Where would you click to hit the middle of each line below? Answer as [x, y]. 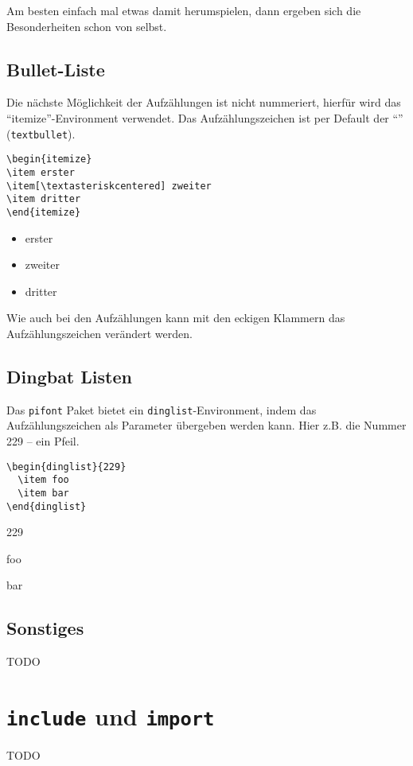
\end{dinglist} [47, 506]
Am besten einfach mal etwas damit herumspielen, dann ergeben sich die [184, 10]
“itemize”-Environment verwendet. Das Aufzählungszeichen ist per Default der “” [205, 117]
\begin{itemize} [49, 159]
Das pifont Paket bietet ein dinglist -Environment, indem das [162, 409]
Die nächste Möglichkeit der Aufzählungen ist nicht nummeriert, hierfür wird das [204, 102]
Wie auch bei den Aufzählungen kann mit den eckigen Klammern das [176, 318]
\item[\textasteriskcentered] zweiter [109, 186]
